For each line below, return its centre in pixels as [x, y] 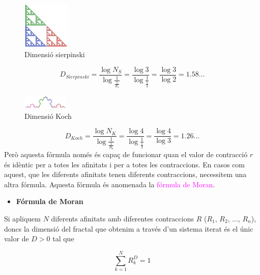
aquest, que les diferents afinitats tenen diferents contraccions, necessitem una [125, 174]
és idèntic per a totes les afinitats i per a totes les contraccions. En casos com [125, 164]
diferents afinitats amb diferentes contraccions [122, 218]
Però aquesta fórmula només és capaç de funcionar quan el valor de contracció [126, 154]
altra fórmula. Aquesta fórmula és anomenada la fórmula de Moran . [110, 184]
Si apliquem [22, 218]
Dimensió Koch [48, 116]
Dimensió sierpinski [55, 54]
